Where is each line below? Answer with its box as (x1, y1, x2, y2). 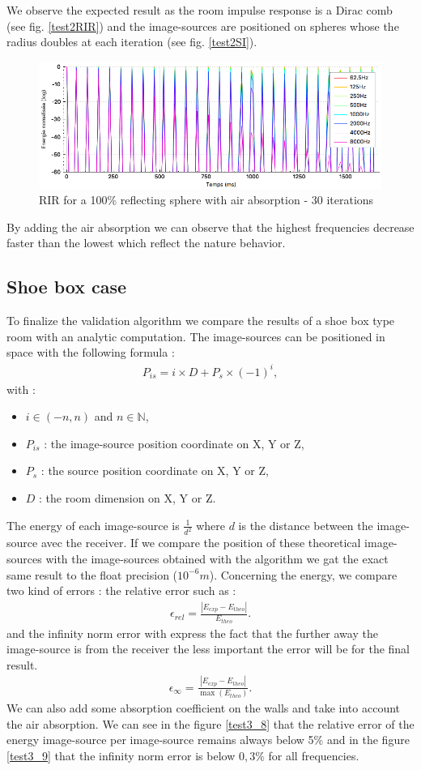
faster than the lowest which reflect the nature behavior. (6, 234, 286, 251)
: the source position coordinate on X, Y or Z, (40, 462, 269, 479)
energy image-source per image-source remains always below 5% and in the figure (6, 731, 410, 748)
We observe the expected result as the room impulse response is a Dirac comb (6, 2, 393, 18)
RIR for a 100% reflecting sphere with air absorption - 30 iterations (39, 191, 374, 208)
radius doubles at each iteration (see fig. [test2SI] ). (6, 33, 257, 50)
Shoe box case (6, 274, 127, 299)
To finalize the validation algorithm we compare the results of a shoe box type (6, 312, 395, 329)
